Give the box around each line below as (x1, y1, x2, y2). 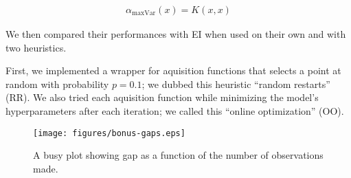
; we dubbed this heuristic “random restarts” (141, 76, 330, 91)
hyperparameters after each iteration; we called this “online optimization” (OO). (5, 104, 344, 118)
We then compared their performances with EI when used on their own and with (5, 27, 346, 41)
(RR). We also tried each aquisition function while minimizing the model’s (5, 90, 319, 104)
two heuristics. (5, 40, 67, 54)
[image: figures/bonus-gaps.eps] (33, 128, 185, 138)
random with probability (5, 76, 109, 91)
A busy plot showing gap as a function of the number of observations (33, 148, 324, 162)
